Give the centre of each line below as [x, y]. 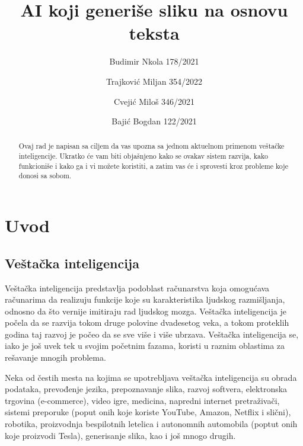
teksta [154, 33]
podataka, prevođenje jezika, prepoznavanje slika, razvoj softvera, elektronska [146, 389]
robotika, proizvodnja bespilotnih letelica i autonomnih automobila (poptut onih [151, 424]
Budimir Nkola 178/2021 [154, 61]
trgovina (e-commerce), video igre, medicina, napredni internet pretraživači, [142, 400]
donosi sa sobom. [45, 176]
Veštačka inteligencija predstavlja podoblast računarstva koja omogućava [137, 288]
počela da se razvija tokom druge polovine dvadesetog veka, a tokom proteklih [147, 323]
